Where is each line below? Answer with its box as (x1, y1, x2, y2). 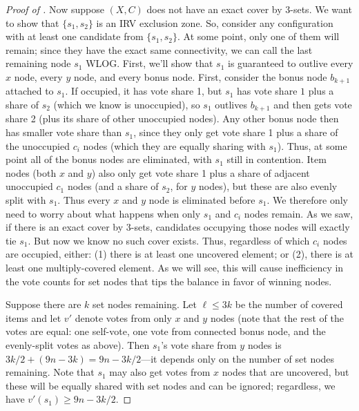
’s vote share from (161, 337, 237, 352)
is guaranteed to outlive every (227, 56, 353, 70)
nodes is (247, 337, 282, 352)
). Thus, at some (277, 138, 347, 153)
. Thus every (57, 193, 110, 207)
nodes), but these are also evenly (199, 179, 338, 193)
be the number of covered (235, 297, 343, 312)
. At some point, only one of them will (177, 29, 340, 44)
